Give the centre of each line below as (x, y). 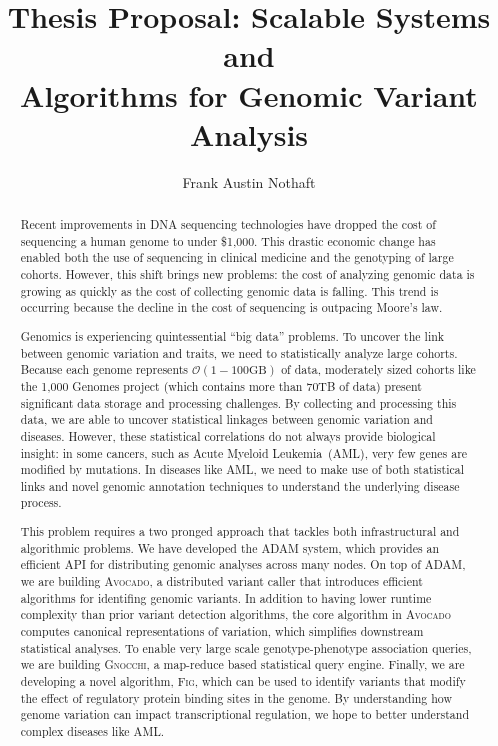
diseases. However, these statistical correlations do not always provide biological (228, 435)
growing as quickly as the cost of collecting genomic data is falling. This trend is (229, 290)
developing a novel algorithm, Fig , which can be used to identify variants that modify (243, 680)
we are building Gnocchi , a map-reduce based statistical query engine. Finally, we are (242, 664)
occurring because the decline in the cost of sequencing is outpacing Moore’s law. (231, 307)
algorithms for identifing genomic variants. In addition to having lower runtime (226, 597)
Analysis (249, 133)
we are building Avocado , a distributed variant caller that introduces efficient (221, 580)
